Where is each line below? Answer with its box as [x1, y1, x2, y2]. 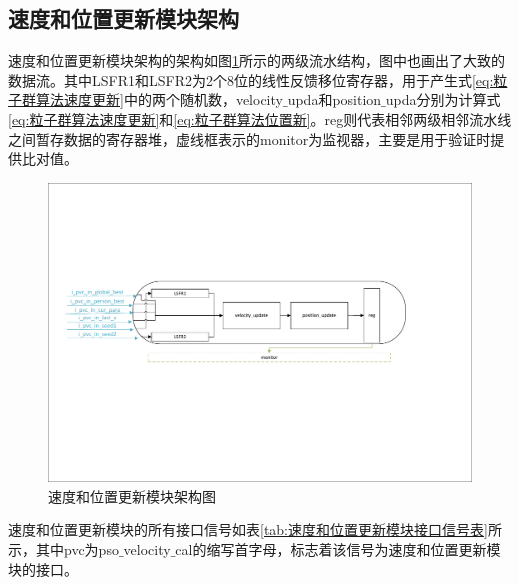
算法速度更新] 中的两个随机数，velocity [35, 89, 283, 110]
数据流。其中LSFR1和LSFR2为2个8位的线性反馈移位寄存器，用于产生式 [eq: [8, 69, 494, 90]
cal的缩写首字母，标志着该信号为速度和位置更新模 [175, 538, 501, 559]
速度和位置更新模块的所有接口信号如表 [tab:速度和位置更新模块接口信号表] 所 [8, 519, 502, 540]
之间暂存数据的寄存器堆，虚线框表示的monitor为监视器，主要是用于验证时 [8, 128, 491, 149]
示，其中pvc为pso [8, 538, 119, 559]
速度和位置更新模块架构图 [48, 485, 216, 506]
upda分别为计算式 [385, 89, 501, 110]
